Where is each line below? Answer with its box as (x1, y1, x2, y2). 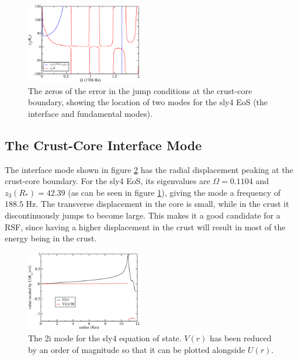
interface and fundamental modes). (28, 107, 153, 119)
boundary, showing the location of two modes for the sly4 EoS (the (28, 96, 268, 108)
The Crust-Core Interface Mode (5, 136, 202, 154)
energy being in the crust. (5, 232, 97, 244)
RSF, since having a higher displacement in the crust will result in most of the (5, 220, 286, 233)
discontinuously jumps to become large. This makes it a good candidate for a (5, 209, 280, 221)
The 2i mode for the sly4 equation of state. (28, 332, 182, 344)
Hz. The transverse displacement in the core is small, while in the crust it (26, 198, 289, 210)
